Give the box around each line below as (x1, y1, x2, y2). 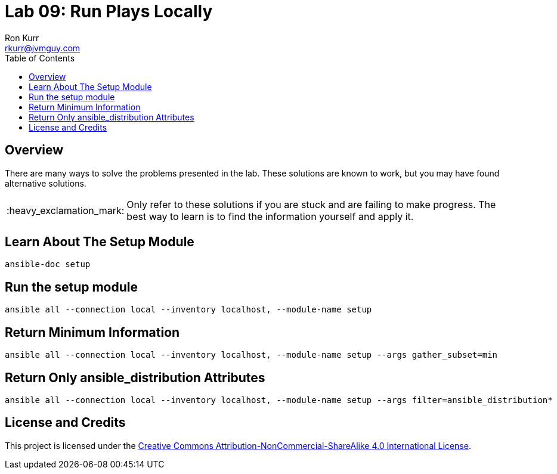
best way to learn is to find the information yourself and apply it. (126, 210, 414, 222)
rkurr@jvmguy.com (5, 42, 81, 53)
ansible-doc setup (5, 259, 91, 269)
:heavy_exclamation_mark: (7, 204, 125, 216)
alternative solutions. (5, 178, 86, 188)
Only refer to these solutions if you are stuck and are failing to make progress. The (126, 198, 496, 210)
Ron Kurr (5, 32, 39, 43)
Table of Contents (5, 52, 75, 63)
